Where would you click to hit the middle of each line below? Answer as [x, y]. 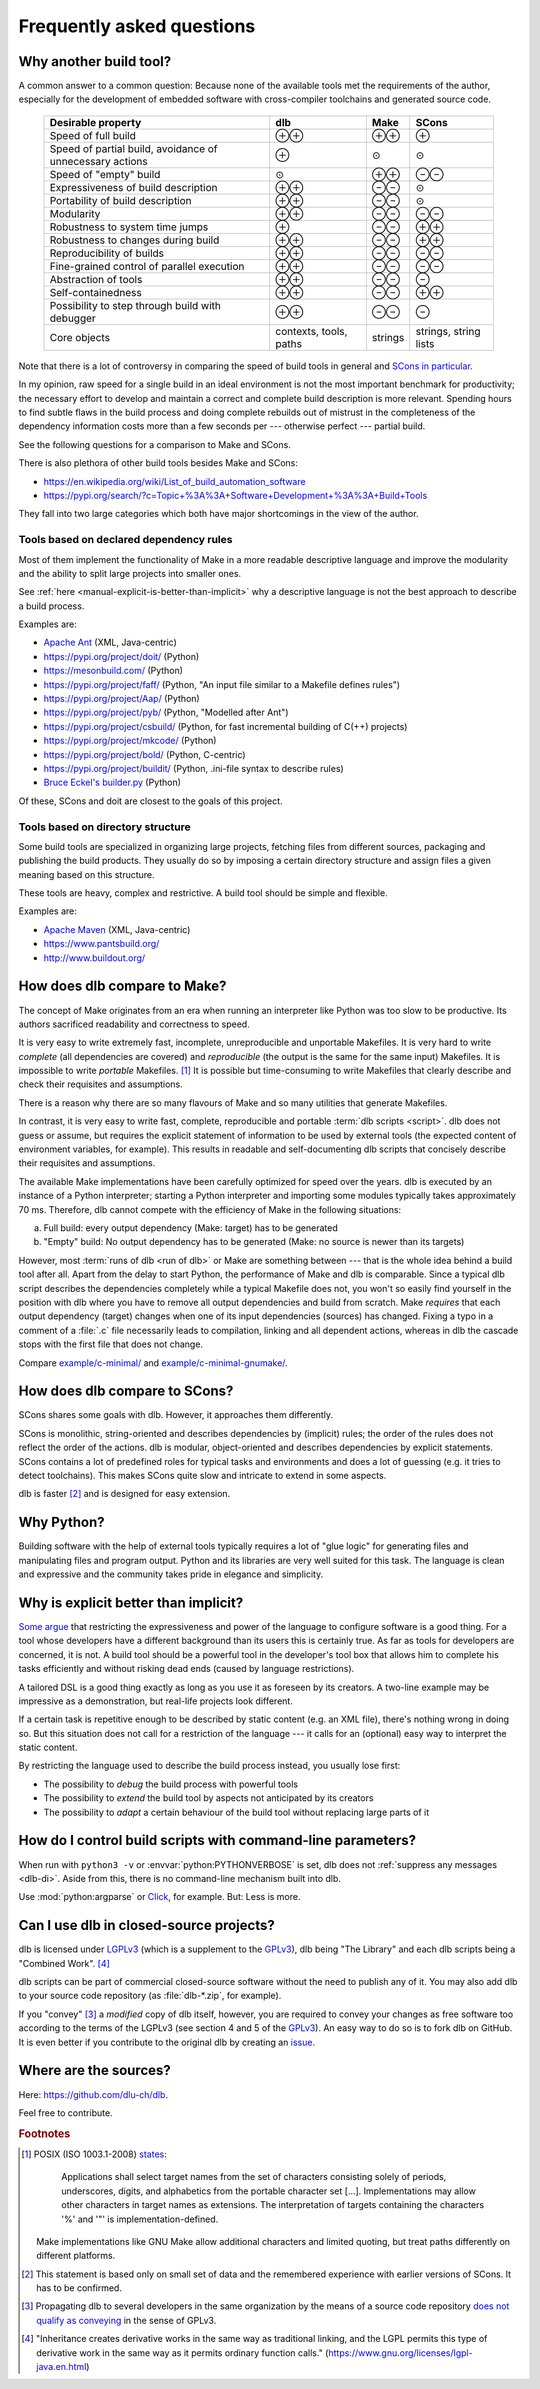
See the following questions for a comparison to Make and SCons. [155, 444]
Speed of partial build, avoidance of [133, 148]
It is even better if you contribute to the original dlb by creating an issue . [166, 2042]
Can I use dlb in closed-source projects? [146, 1925]
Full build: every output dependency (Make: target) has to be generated [191, 1228]
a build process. [51, 606]
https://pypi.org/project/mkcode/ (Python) [130, 741]
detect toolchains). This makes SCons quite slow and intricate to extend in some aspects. [202, 1475]
